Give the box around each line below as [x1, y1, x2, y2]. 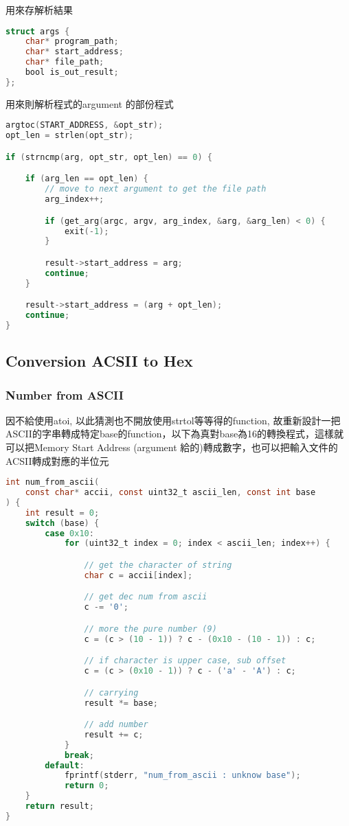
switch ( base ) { [25, 518, 100, 528]
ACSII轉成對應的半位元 [5, 453, 109, 468]
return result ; [25, 801, 94, 812]
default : [45, 760, 85, 770]
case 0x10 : [45, 528, 94, 538]
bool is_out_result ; [25, 67, 119, 78]
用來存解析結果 [5, 3, 73, 16]
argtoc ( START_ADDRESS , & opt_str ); [5, 120, 164, 130]
